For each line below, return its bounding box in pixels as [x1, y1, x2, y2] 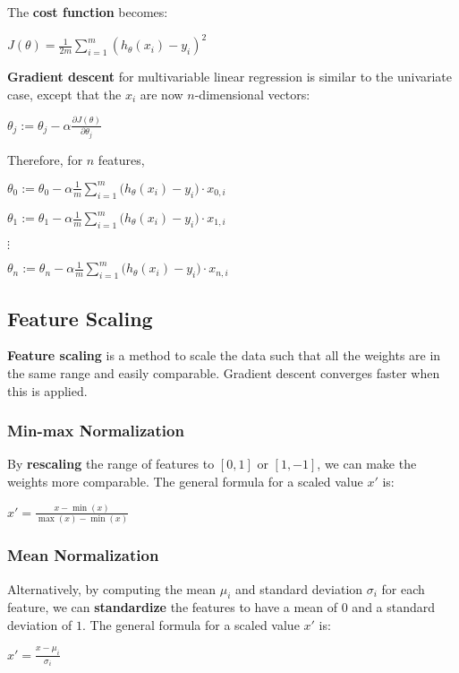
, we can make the [317, 454, 417, 473]
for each [381, 579, 425, 598]
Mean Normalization [7, 544, 159, 566]
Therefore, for [7, 150, 83, 168]
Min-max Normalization [7, 419, 184, 442]
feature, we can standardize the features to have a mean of [7, 598, 338, 617]
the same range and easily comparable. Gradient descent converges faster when [7, 363, 440, 382]
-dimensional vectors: [194, 84, 310, 103]
